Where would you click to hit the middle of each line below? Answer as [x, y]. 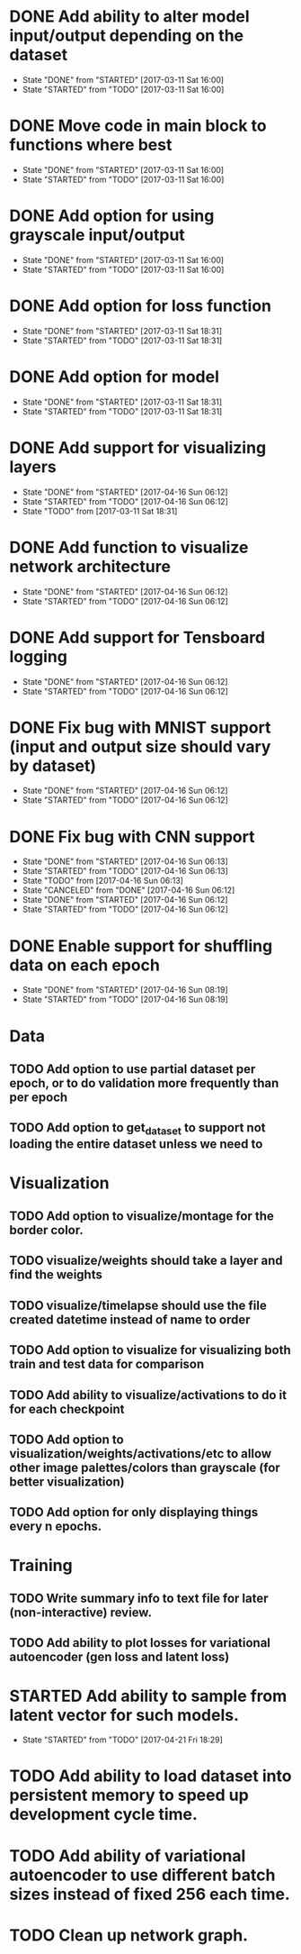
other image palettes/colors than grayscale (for [145, 1468]
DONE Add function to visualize [129, 547]
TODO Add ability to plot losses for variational [140, 1643]
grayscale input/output [97, 235]
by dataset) [53, 765]
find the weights [56, 1275]
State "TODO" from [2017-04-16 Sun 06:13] [103, 881]
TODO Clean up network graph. [129, 1935]
